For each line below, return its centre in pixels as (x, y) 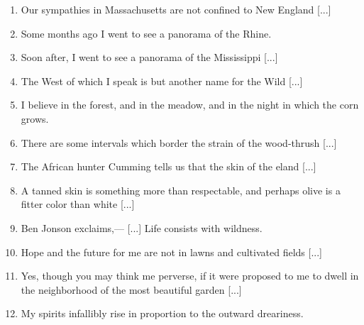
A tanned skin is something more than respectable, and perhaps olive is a (181, 190)
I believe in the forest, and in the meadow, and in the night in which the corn (190, 105)
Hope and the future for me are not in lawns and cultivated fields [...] (171, 252)
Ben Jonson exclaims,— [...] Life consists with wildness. (142, 227)
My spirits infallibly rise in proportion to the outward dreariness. (162, 313)
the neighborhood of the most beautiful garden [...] (131, 289)
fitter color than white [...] (78, 204)
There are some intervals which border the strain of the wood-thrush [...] (179, 142)
